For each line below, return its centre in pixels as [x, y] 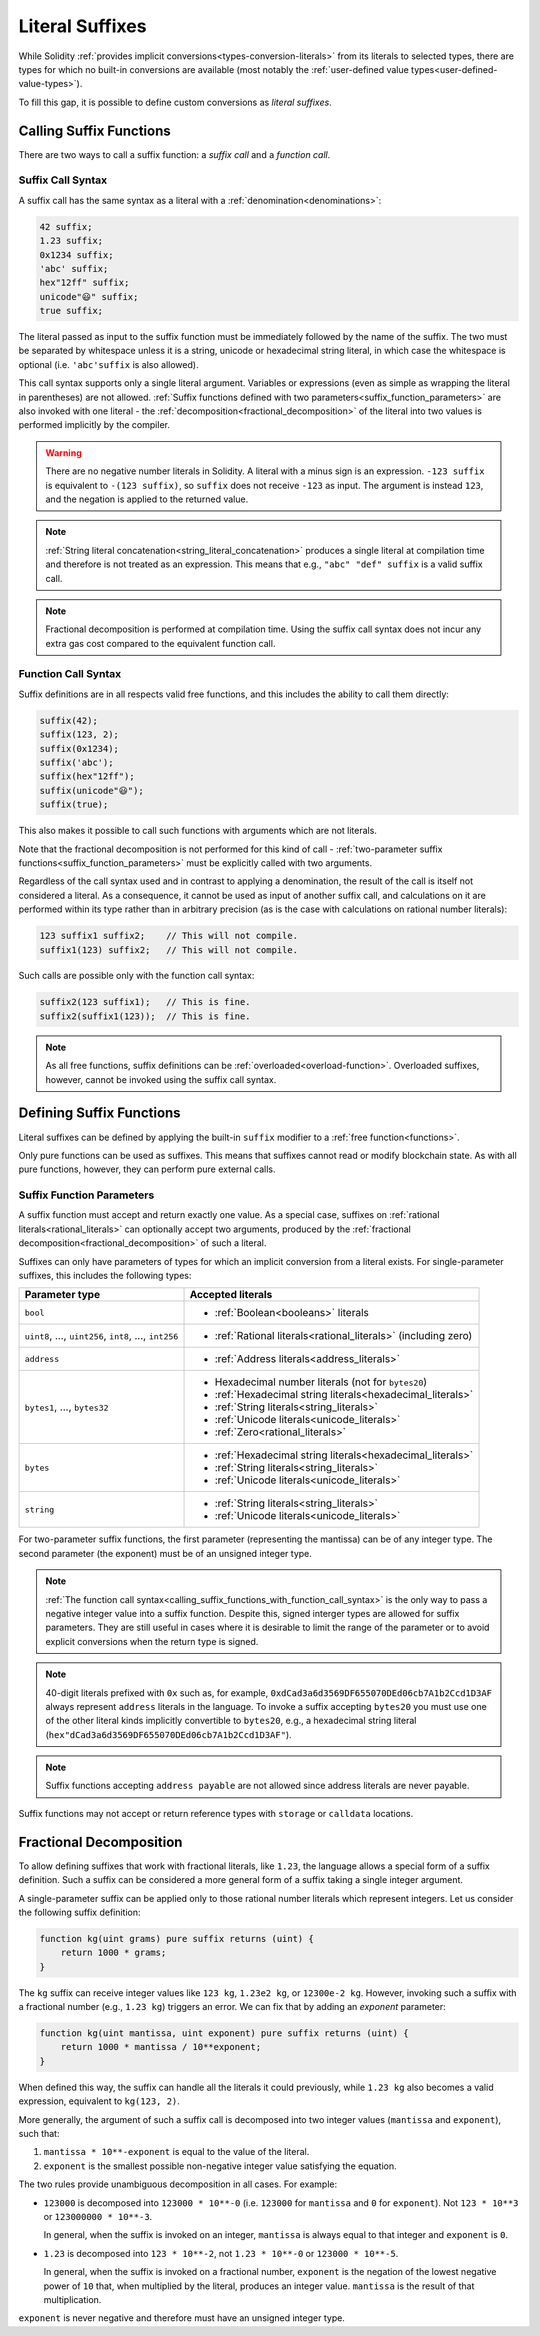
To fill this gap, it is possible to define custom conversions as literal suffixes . [175, 102]
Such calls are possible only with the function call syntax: [136, 976]
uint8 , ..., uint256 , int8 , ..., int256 [101, 1336]
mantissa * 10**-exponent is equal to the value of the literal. [176, 2152]
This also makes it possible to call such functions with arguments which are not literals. [197, 831]
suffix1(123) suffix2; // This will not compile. [169, 949]
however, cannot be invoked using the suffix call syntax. [161, 1079]
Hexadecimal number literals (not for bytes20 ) [321, 1382]
